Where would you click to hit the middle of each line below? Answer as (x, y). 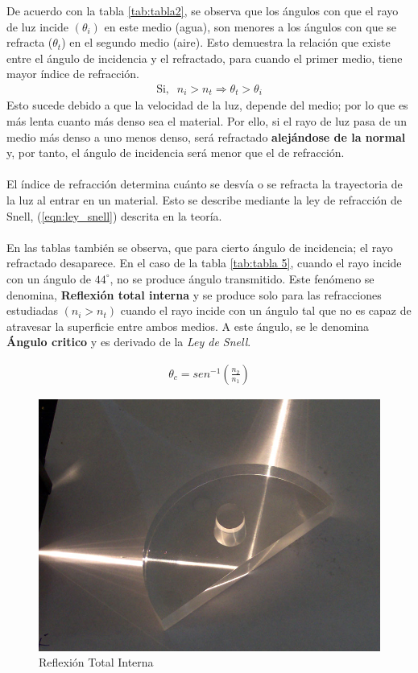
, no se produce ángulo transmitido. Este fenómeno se (242, 278)
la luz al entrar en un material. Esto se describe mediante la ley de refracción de (205, 200)
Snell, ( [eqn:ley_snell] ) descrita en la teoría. (114, 215)
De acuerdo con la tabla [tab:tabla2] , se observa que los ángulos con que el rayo (203, 10)
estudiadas (32, 310)
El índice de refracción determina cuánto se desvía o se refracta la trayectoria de (205, 184)
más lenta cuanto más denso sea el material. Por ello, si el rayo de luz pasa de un (207, 121)
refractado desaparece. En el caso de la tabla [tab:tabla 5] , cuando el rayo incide (204, 263)
